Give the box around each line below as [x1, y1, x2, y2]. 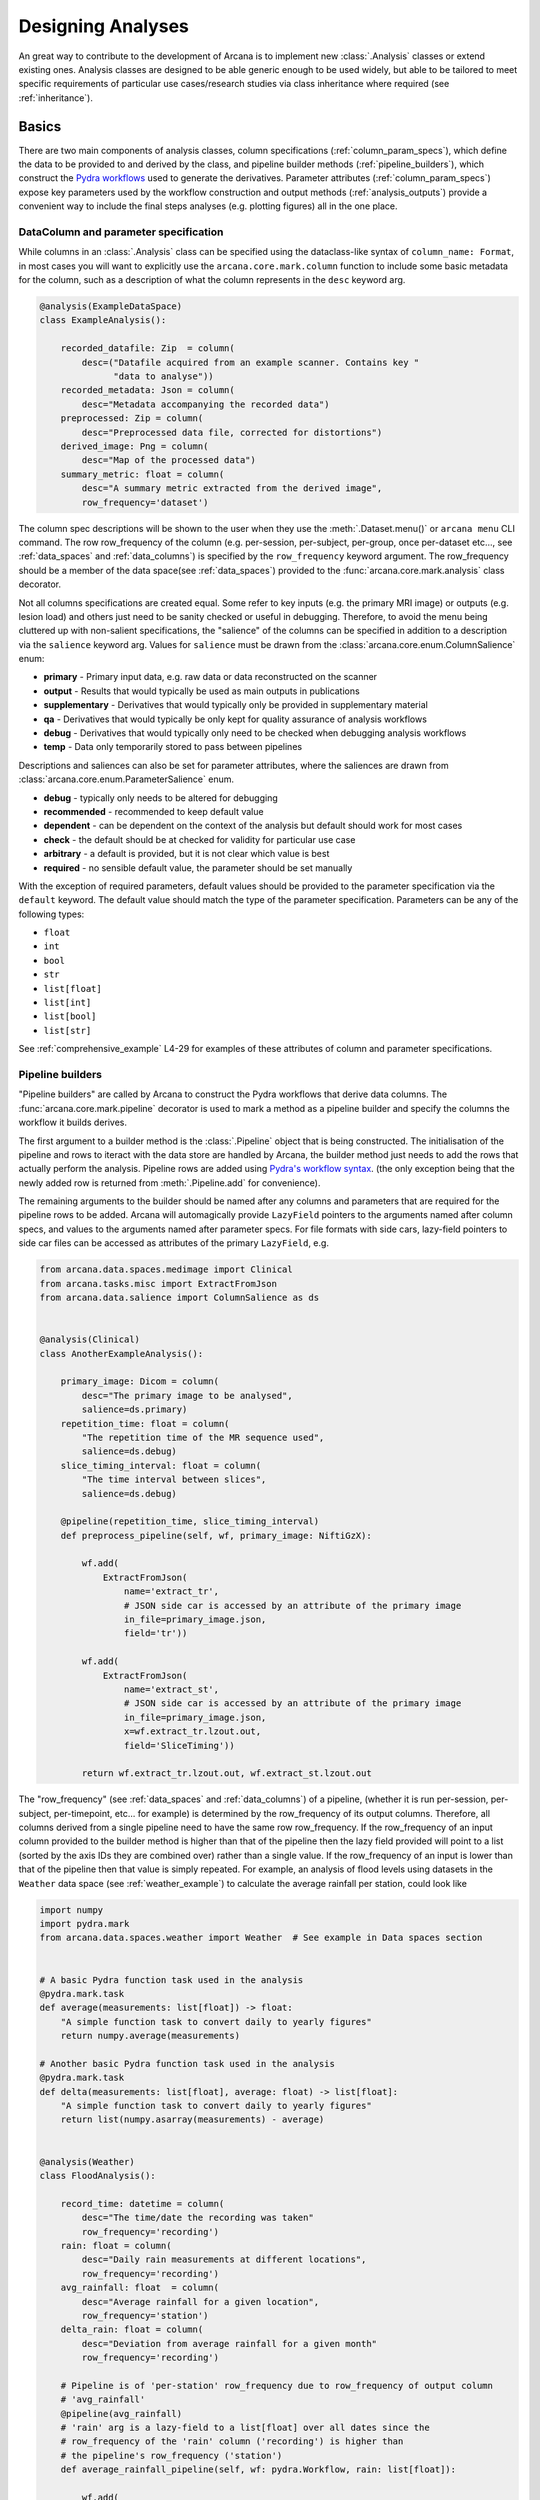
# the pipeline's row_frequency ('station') [60, 2450, 283, 2461]
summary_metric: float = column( [60, 468, 225, 480]
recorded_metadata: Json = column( [60, 385, 235, 396]
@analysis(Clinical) [39, 1334, 140, 1345]
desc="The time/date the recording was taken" [81, 2212, 314, 2224]
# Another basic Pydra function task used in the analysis [39, 2058, 335, 2069]
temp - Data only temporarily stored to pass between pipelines [43, 741, 303, 753]
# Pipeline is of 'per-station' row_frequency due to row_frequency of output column [60, 2380, 494, 2391]
